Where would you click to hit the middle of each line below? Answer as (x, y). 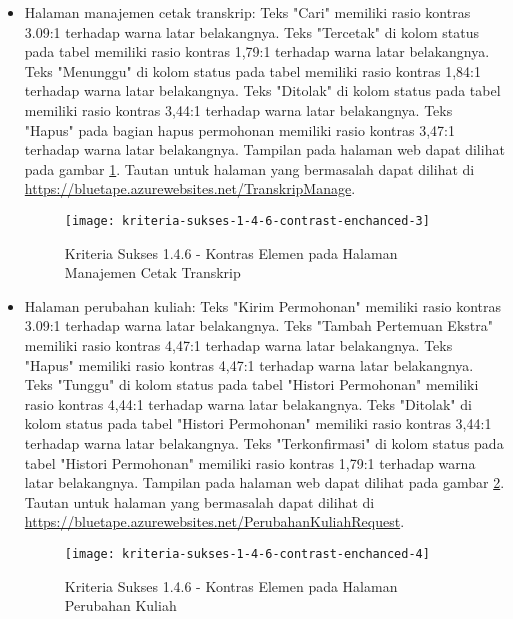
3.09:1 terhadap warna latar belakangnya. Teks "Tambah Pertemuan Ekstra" (258, 325)
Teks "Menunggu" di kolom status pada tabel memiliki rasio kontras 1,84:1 (253, 70)
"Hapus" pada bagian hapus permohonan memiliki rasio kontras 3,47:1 (239, 129)
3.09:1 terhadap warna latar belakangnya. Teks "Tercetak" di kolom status (251, 31)
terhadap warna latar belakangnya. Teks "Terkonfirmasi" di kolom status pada (264, 442)
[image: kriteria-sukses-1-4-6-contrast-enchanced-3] (247, 220)
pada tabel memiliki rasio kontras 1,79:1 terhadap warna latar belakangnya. (257, 51)
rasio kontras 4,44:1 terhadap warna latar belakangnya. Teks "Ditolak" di (248, 403)
